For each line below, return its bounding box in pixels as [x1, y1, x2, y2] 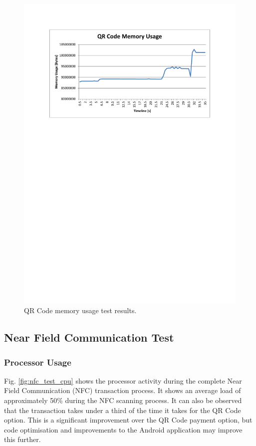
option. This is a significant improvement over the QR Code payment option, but [4, 415, 253, 425]
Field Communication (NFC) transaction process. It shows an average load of [4, 385, 241, 396]
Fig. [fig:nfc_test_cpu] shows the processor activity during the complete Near [4, 375, 242, 386]
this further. [4, 434, 41, 445]
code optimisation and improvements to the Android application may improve [4, 424, 243, 435]
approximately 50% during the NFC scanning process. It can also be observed [4, 395, 242, 406]
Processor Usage [4, 356, 71, 368]
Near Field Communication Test [4, 330, 174, 345]
